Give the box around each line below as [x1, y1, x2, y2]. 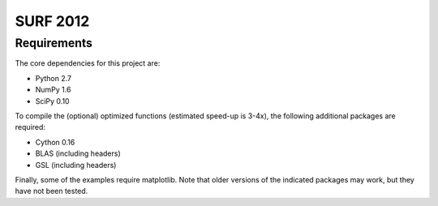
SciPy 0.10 [35, 96, 70, 105]
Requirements [15, 36, 93, 50]
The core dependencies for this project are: [15, 58, 161, 68]
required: [15, 122, 46, 132]
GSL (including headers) [35, 160, 117, 170]
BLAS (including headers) [35, 148, 121, 158]
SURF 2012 [15, 12, 90, 30]
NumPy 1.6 [35, 85, 71, 95]
